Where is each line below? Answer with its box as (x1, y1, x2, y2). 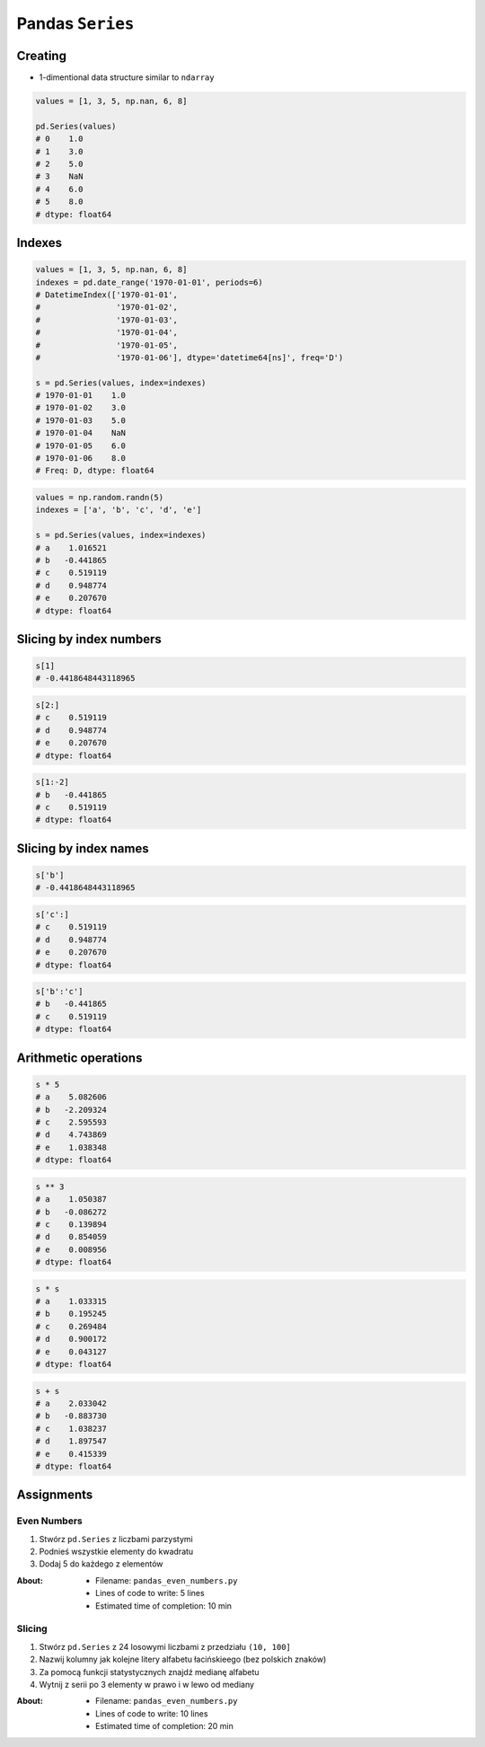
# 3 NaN (35, 172, 84, 181)
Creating (16, 48, 67, 63)
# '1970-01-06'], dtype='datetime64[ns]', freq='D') (35, 352, 344, 363)
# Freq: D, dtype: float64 (35, 465, 154, 476)
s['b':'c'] (35, 986, 84, 997)
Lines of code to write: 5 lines (95, 1588, 206, 1599)
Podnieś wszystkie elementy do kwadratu (39, 1546, 194, 1557)
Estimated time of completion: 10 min (95, 1600, 233, 1611)
